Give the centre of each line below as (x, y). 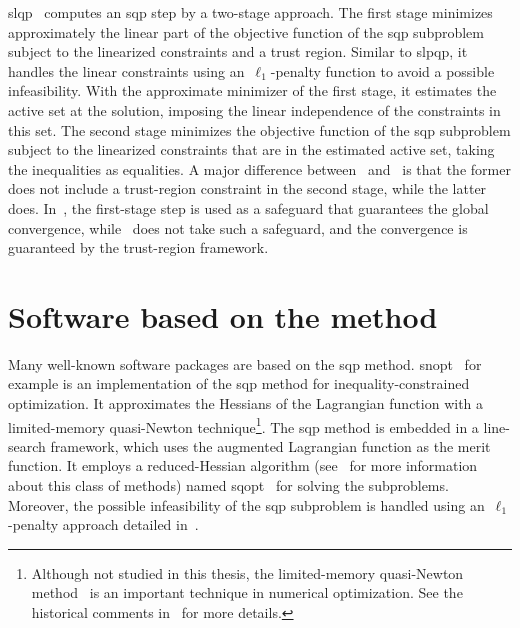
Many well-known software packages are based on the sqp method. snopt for (245, 363)
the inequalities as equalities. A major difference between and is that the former (259, 168)
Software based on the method (223, 315)
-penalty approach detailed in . (103, 524)
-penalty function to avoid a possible (382, 70)
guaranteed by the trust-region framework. (138, 247)
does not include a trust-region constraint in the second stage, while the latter (247, 188)
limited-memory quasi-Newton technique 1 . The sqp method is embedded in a (243, 425)
